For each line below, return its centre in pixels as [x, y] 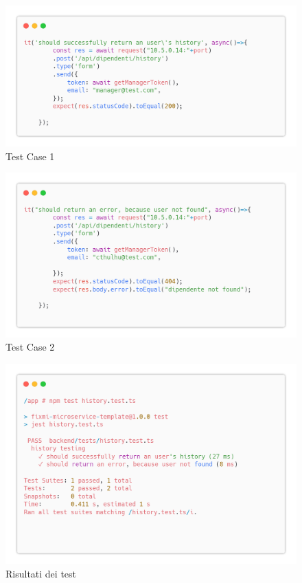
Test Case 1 [30, 156]
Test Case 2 [30, 347]
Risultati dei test [41, 573]
